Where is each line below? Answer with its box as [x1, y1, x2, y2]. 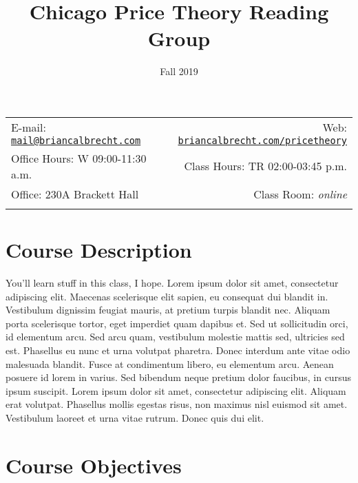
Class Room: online [253, 185, 347, 202]
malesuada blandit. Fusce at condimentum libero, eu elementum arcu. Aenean [6, 356, 334, 371]
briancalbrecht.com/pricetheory [178, 134, 347, 146]
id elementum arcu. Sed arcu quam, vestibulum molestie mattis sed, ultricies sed [6, 329, 345, 344]
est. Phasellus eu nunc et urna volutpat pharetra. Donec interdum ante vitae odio [6, 343, 350, 357]
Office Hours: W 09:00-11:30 [11, 150, 147, 166]
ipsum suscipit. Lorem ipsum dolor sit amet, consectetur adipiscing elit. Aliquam [6, 383, 346, 398]
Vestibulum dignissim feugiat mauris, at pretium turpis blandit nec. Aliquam [6, 302, 330, 317]
